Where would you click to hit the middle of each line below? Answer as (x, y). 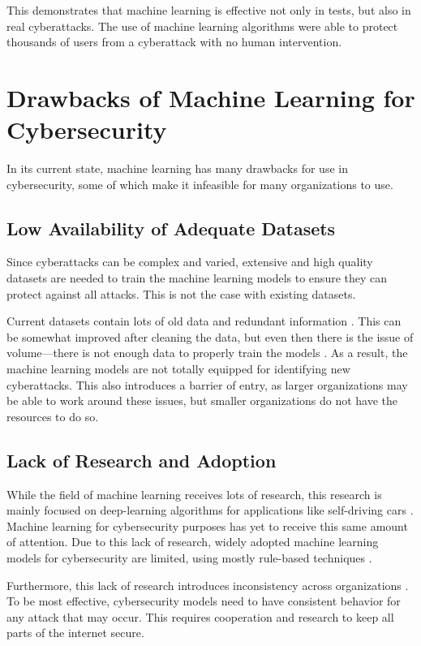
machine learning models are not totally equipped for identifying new (178, 369)
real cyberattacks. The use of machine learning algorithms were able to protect (202, 26)
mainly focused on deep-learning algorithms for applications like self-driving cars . (210, 510)
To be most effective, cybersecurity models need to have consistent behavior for (204, 601)
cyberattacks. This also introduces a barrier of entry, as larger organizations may (207, 384)
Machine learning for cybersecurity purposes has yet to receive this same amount (207, 525)
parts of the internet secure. (75, 633)
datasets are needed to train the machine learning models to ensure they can (197, 278)
